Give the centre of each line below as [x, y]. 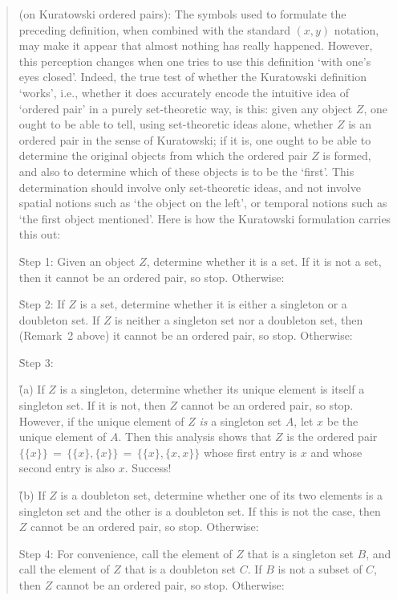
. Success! [148, 468]
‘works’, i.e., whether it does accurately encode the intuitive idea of [184, 92]
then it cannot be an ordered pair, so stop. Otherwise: [152, 277]
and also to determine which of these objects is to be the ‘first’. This [186, 171]
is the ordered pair [332, 437]
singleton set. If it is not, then [92, 405]
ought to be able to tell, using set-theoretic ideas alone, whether [176, 124]
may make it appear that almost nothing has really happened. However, [196, 45]
